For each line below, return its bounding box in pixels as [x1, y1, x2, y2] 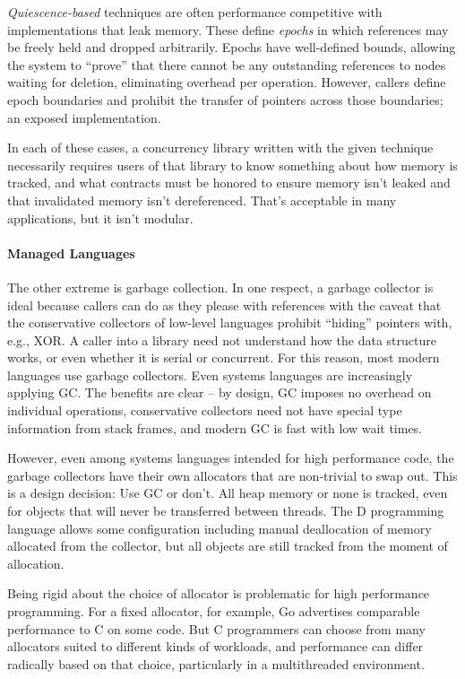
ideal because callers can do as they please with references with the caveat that [7, 295, 442, 314]
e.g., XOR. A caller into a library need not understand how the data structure [7, 330, 436, 349]
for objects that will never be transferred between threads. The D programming [7, 501, 444, 520]
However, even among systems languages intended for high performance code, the [7, 448, 454, 467]
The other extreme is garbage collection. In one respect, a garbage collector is [7, 277, 434, 296]
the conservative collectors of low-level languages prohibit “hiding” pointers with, [7, 313, 452, 332]
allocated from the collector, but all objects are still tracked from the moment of [7, 536, 448, 555]
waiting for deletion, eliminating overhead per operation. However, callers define [7, 73, 446, 91]
